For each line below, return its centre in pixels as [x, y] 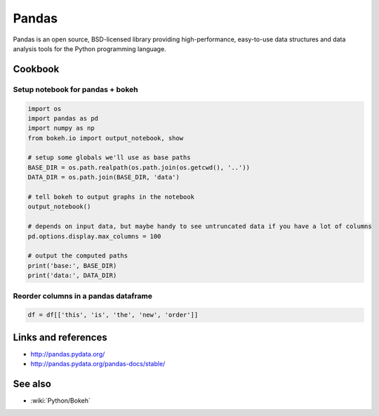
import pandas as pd [63, 118]
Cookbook [36, 69]
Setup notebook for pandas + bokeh [75, 89]
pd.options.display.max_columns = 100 [94, 236]
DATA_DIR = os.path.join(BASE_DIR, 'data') [104, 177]
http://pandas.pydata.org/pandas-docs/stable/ [98, 364]
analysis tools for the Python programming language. [89, 48]
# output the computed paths [78, 256]
